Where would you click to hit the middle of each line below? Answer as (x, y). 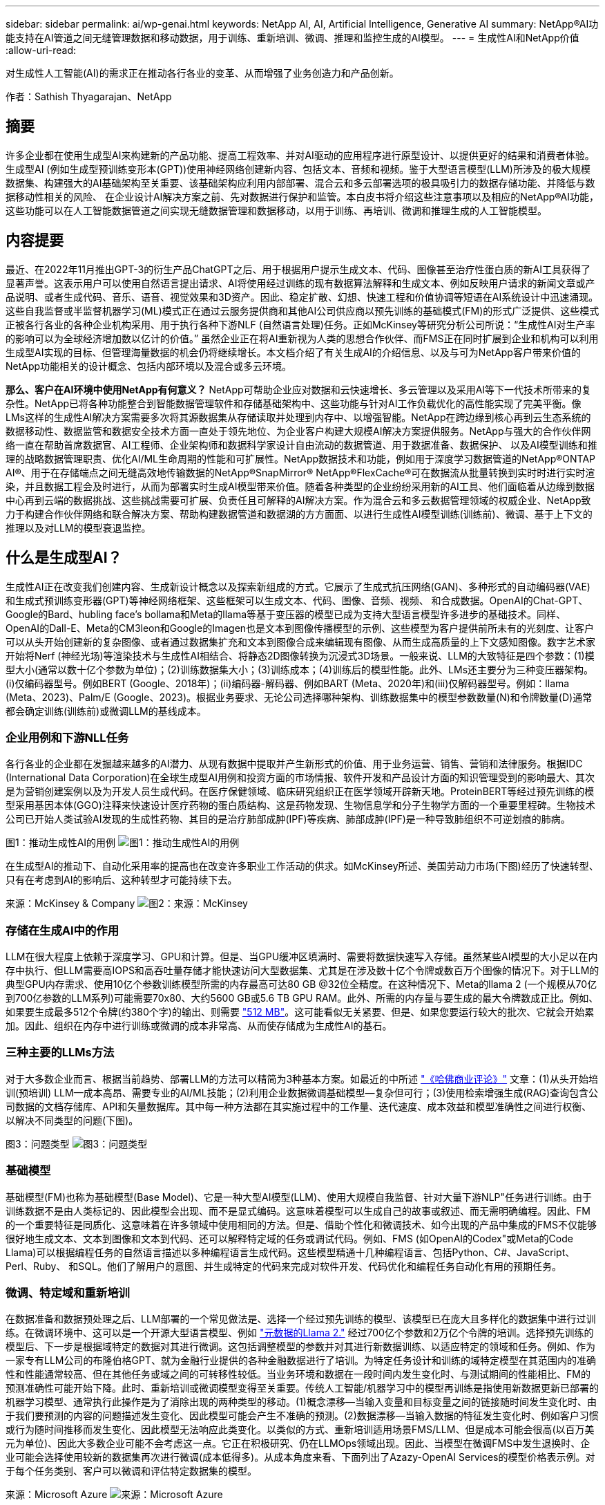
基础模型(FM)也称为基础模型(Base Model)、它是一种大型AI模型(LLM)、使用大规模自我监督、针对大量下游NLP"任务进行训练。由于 (299, 1197)
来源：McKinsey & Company (70, 904)
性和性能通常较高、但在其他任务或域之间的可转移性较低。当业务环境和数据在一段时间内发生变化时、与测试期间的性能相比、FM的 (298, 1374)
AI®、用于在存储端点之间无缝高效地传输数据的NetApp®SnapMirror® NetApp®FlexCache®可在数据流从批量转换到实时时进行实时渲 (300, 472)
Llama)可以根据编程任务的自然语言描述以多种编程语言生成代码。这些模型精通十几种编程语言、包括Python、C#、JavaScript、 (290, 1252)
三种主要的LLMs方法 (60, 1053)
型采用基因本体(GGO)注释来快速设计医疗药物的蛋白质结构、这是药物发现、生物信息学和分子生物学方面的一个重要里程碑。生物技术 (300, 805)
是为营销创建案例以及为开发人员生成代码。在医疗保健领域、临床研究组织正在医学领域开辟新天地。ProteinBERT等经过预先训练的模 (300, 792)
